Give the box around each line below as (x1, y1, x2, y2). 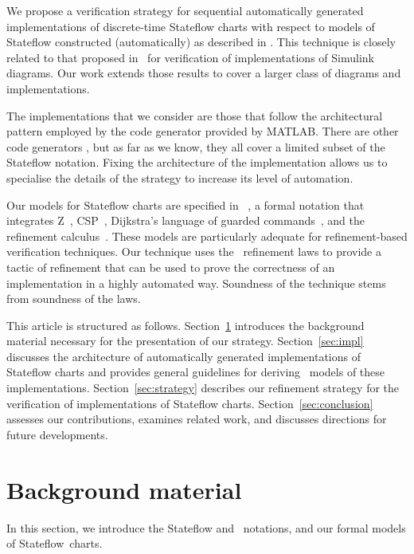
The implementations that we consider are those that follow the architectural (6, 107, 383, 124)
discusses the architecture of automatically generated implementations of (6, 348, 361, 364)
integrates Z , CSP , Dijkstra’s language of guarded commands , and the (6, 212, 365, 229)
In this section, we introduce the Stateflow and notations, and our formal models (6, 519, 406, 536)
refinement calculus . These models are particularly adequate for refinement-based (6, 227, 408, 244)
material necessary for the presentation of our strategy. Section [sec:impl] (6, 332, 364, 349)
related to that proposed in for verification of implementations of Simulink (6, 49, 374, 65)
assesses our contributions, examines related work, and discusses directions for (6, 411, 387, 427)
